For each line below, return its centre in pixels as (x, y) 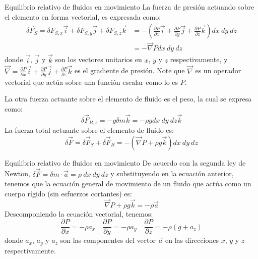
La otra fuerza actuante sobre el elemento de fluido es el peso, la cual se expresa (128, 99)
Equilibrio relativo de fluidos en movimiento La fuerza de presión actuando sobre (130, 7)
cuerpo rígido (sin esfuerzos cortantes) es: (68, 193)
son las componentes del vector (108, 240)
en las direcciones (192, 240)
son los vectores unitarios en (99, 59)
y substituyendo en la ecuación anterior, (172, 173)
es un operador (218, 70)
